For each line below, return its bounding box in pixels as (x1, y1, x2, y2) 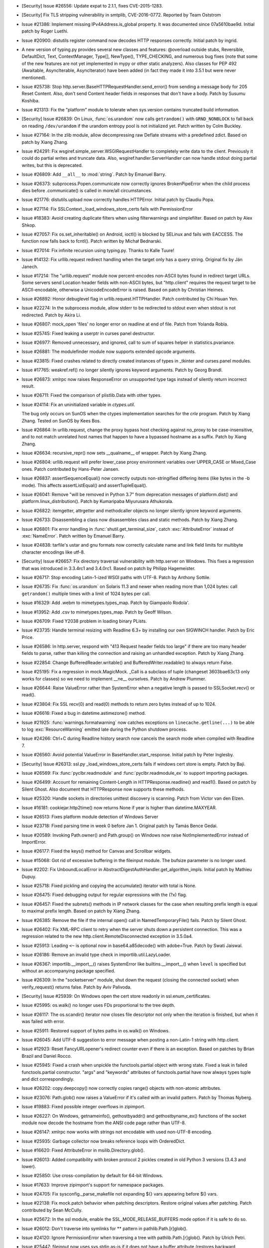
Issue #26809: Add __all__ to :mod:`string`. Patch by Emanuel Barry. (21, 171, 166, 177)
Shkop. (21, 222, 36, 228)
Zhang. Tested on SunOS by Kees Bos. (21, 417, 101, 424)
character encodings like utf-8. (21, 549, 85, 555)
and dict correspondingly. (21, 1076, 75, 1082)
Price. (21, 634, 34, 640)
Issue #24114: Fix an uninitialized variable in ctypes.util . (21, 401, 135, 407)
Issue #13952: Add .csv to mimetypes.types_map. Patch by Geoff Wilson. (21, 609, 172, 615)
